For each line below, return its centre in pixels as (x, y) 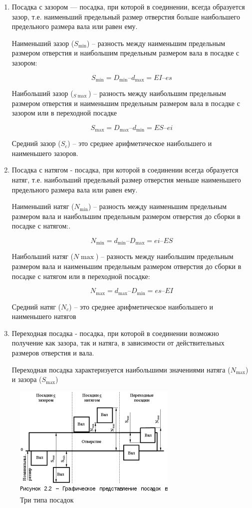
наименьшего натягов (44, 316)
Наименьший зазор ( (43, 43)
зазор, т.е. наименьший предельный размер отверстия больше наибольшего (126, 16)
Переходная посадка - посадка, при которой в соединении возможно (115, 333)
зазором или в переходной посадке (64, 113)
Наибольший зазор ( (42, 93)
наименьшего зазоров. (45, 153)
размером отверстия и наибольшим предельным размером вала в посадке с (126, 53)
